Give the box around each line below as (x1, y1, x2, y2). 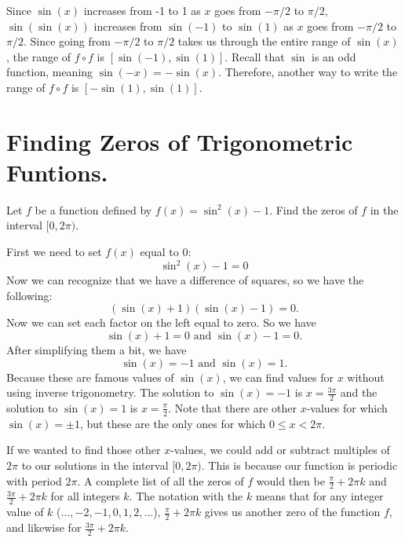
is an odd (312, 48, 356, 64)
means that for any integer (255, 488, 384, 504)
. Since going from (23, 33, 111, 49)
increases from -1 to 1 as (83, 2, 201, 18)
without (347, 368, 385, 385)
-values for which (306, 399, 388, 416)
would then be (256, 472, 325, 489)
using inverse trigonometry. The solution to (6, 384, 214, 401)
